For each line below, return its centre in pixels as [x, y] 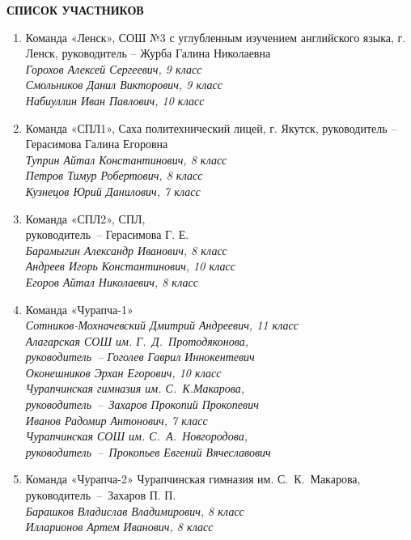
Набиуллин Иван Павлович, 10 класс [115, 100]
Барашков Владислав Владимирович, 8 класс [135, 510]
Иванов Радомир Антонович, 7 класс [117, 420]
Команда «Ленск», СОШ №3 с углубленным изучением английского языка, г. [216, 37]
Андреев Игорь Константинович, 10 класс [130, 266]
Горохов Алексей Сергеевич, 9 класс [114, 68]
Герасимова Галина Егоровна [97, 144]
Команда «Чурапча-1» [79, 309]
